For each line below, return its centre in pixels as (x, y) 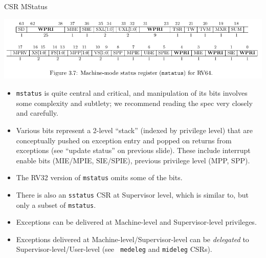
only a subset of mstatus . (56, 205)
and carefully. (37, 113)
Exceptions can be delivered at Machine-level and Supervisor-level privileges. (136, 222)
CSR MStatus (26, 6)
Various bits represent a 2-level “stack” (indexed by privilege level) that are (134, 130)
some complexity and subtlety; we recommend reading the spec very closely (134, 103)
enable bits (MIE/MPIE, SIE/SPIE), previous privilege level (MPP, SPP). (133, 160)
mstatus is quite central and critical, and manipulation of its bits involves (132, 93)
